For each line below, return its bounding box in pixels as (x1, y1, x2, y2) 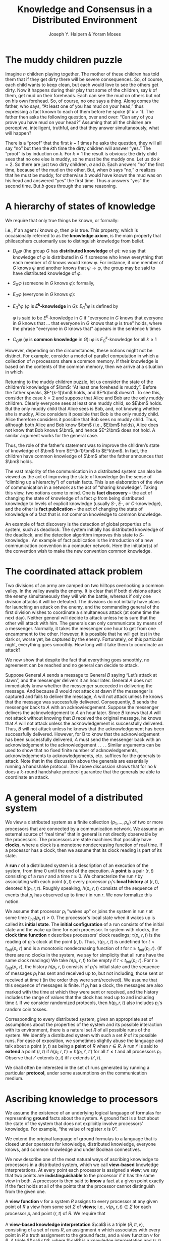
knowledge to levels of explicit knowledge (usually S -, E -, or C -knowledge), (5, 500, 162, 507)
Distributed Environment (32, 14, 138, 26)
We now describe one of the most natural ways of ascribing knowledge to (5, 1156, 159, 1163)
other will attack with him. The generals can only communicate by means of (5, 620, 162, 626)
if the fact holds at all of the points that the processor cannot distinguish (5, 1183, 155, 1189)
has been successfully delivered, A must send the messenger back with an (5, 736, 161, 742)
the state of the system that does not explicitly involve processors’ (5, 1121, 143, 1127)
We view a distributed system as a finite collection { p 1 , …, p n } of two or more (5, 819, 163, 826)
